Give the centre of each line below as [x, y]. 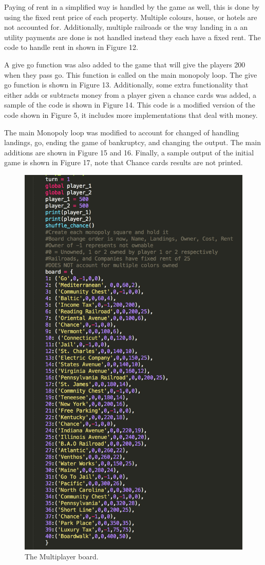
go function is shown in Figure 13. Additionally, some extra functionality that [126, 85]
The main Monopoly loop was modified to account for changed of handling [122, 132]
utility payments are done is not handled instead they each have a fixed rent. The [132, 37]
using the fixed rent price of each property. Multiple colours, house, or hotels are [131, 17]
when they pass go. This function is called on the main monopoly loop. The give [131, 74]
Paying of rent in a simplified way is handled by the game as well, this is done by [132, 7]
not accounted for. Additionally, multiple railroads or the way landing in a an [126, 27]
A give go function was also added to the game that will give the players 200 [125, 64]
